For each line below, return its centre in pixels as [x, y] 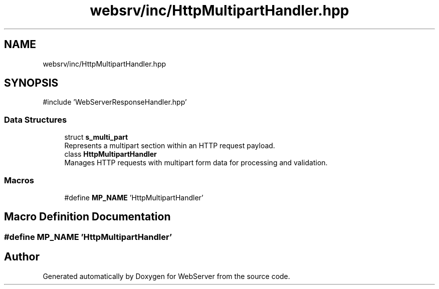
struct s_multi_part [96, 137]
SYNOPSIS [31, 83]
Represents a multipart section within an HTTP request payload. [170, 146]
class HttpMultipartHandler [111, 154]
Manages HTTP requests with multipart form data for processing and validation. [196, 163]
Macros [19, 180]
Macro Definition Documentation [87, 217]
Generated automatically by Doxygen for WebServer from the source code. [166, 276]
